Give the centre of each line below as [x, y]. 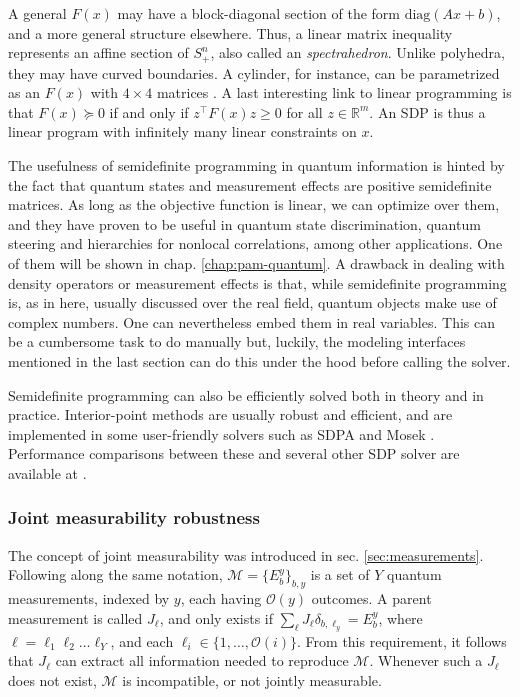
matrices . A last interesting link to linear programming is [334, 92]
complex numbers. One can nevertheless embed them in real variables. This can [251, 321]
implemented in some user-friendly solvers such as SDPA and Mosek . [221, 433]
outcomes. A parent [371, 598]
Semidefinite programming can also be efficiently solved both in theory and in [246, 394]
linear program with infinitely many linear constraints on [182, 131]
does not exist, [52, 679]
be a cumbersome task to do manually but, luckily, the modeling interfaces [237, 341]
